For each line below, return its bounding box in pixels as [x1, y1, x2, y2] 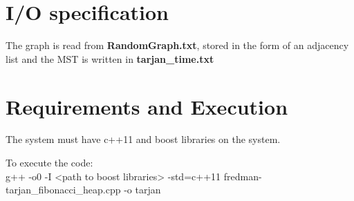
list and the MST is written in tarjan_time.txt [6, 51, 214, 66]
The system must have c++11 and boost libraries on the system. [6, 132, 281, 146]
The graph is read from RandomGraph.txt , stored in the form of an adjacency [6, 38, 349, 52]
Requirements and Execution [6, 92, 288, 120]
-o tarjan [124, 182, 161, 197]
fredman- [223, 169, 262, 183]
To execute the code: [6, 155, 93, 170]
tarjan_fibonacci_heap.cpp [6, 182, 121, 197]
